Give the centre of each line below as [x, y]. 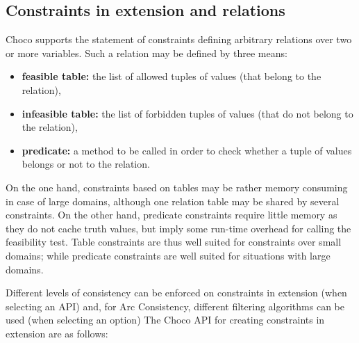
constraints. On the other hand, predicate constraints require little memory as [172, 215]
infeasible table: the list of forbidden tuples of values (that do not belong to [187, 113]
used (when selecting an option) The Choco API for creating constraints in [165, 320]
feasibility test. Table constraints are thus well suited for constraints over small [174, 242]
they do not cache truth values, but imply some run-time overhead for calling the [178, 228]
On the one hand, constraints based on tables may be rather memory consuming [177, 187]
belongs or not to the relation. [86, 164]
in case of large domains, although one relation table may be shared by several [173, 201]
